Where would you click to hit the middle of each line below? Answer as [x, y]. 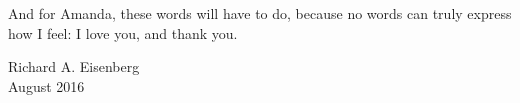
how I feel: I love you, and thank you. [123, 32]
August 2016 [46, 85]
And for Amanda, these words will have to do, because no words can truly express [260, 13]
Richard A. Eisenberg [74, 66]
